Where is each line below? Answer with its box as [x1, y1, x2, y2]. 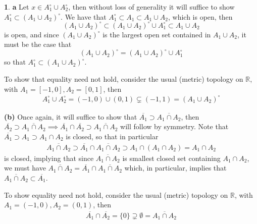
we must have [4, 162, 46, 173]
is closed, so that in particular [66, 131, 159, 141]
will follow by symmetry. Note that [120, 121, 229, 132]
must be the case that [4, 39, 72, 49]
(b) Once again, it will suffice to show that [4, 111, 137, 122]
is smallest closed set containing [122, 152, 221, 163]
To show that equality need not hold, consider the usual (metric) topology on [4, 73, 243, 84]
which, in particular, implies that [124, 162, 227, 173]
